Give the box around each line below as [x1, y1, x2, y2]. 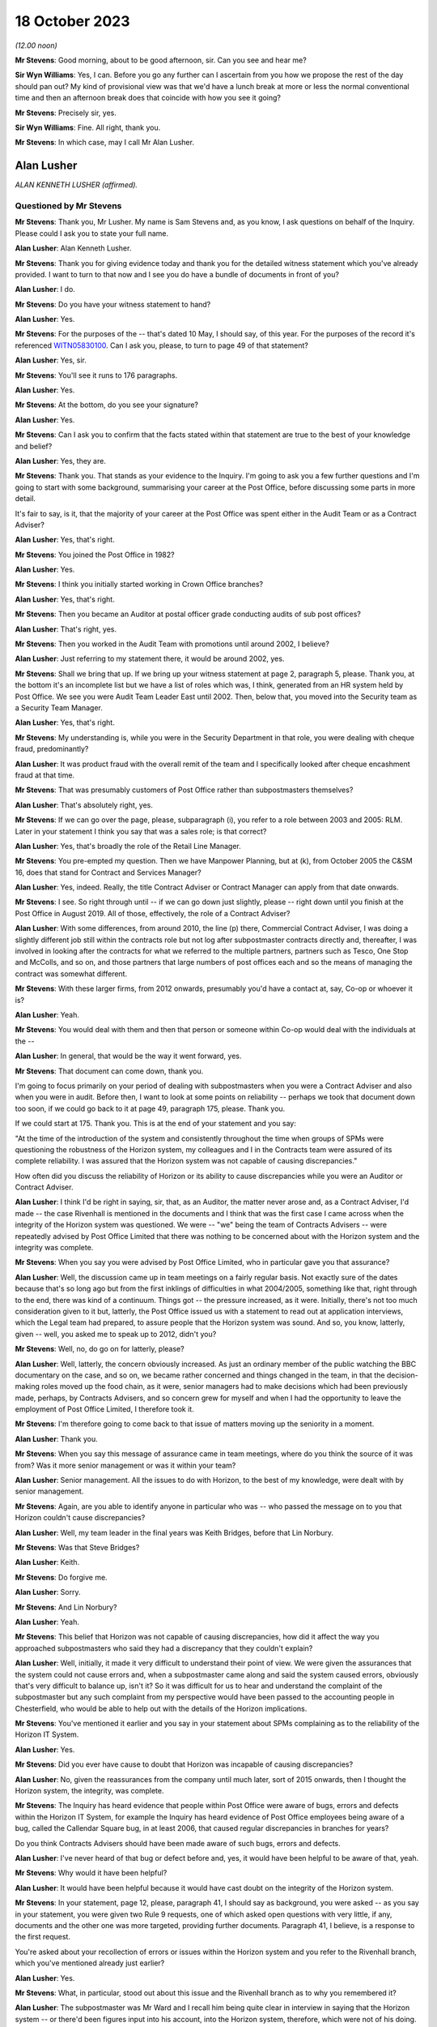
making [15, 1382, 40, 1391]
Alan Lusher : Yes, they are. [15, 456, 107, 465]
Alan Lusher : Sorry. [15, 1588, 81, 1597]
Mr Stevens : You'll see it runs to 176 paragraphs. [15, 370, 178, 380]
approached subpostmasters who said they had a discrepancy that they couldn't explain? [15, 1643, 313, 1653]
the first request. [15, 1932, 70, 1942]
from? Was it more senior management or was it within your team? [15, 1460, 236, 1470]
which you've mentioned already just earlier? [15, 1958, 165, 1968]
